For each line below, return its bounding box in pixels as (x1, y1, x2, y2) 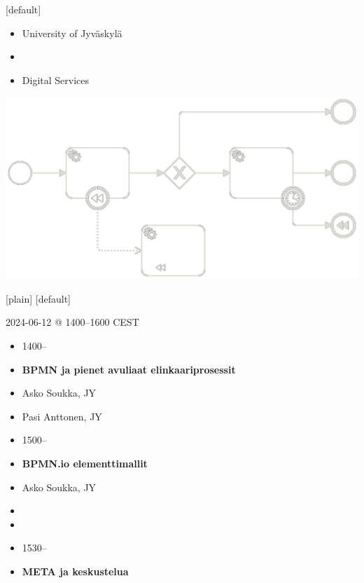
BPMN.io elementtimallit (22, 456, 148, 470)
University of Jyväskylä (22, 25, 122, 40)
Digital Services (22, 72, 89, 87)
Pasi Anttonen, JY (22, 409, 102, 423)
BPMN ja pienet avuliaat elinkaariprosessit (22, 362, 236, 376)
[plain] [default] (6, 291, 71, 306)
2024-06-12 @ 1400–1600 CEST (6, 315, 139, 329)
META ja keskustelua (22, 563, 129, 578)
